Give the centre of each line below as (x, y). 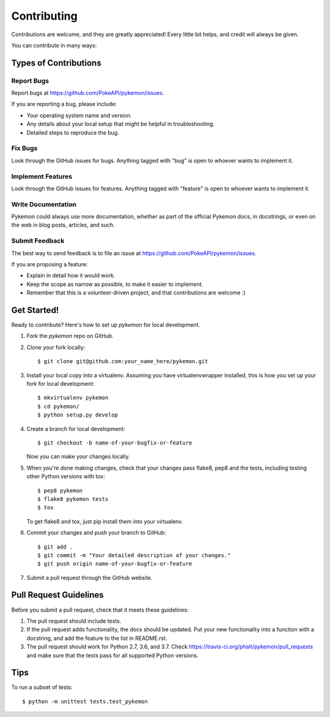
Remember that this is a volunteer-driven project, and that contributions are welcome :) (136, 293)
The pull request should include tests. (74, 621)
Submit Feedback (38, 241)
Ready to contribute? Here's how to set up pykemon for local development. (106, 325)
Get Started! (35, 310)
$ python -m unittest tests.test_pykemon (85, 701)
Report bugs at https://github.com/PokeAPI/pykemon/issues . (88, 93)
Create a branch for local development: (76, 429)
